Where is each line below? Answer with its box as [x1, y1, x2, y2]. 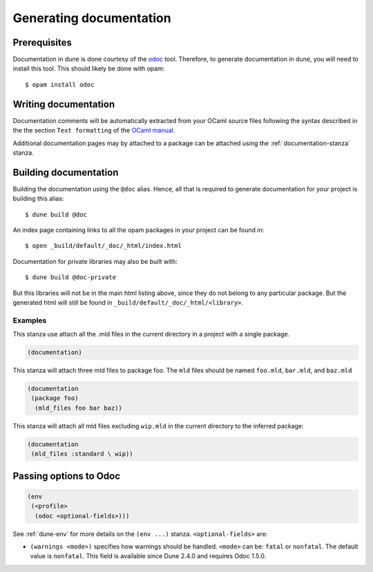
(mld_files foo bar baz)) [35, 404, 122, 412]
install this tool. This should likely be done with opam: [12, 64, 165, 73]
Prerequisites [12, 37, 72, 48]
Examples [12, 315, 47, 325]
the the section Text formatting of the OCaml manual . [12, 126, 175, 135]
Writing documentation [12, 98, 115, 110]
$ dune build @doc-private [25, 274, 117, 281]
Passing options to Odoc [12, 470, 121, 482]
